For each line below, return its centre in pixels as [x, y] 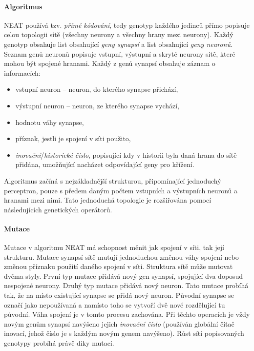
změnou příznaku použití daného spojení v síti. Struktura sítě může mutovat [118, 266]
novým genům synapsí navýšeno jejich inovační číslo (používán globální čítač [119, 323]
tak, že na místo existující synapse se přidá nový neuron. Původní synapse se [119, 295]
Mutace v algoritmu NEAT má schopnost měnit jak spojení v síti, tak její [114, 247]
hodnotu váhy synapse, [50, 122]
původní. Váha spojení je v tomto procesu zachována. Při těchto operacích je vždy [127, 314]
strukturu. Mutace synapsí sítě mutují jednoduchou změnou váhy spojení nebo [121, 257]
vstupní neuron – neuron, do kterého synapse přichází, [97, 89]
